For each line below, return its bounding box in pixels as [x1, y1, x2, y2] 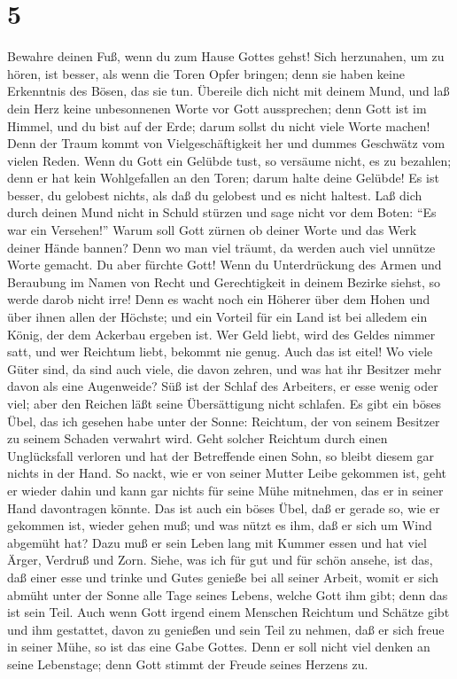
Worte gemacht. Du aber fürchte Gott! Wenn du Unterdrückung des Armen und [7, 255, 442, 274]
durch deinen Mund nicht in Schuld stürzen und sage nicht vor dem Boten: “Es [7, 203, 437, 222]
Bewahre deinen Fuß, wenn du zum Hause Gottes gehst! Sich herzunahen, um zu [7, 47, 445, 66]
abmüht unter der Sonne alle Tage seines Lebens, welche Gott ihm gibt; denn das [7, 585, 448, 604]
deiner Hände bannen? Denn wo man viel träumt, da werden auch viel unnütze [7, 238, 436, 256]
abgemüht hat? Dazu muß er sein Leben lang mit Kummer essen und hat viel [7, 533, 427, 551]
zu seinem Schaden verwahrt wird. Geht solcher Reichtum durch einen [7, 429, 388, 448]
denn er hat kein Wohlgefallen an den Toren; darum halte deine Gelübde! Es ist [7, 168, 439, 187]
